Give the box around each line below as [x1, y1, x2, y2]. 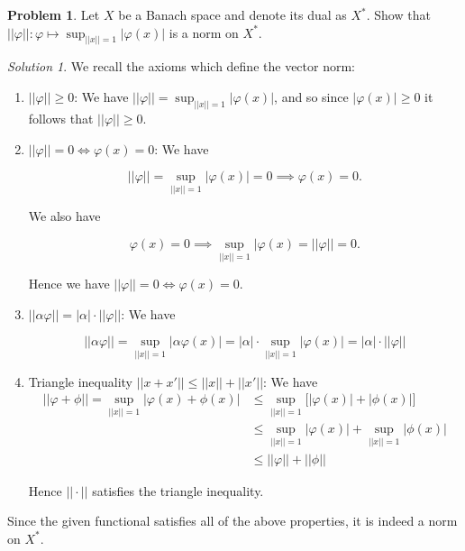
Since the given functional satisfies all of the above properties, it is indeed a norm [7, 511, 458, 530]
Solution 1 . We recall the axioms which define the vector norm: [7, 57, 355, 76]
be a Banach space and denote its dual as [118, 5, 347, 23]
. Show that [366, 5, 431, 23]
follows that [28, 108, 94, 127]
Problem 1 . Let [7, 5, 100, 23]
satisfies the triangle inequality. [92, 481, 264, 500]
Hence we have [28, 274, 110, 293]
